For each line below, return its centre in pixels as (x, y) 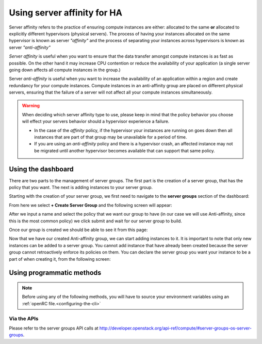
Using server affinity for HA (65, 13)
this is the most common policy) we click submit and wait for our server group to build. (95, 221)
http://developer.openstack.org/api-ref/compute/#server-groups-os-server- (176, 328)
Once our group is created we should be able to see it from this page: (78, 230)
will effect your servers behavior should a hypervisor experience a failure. (96, 122)
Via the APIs (24, 318)
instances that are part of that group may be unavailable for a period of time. (111, 137)
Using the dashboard (41, 169)
